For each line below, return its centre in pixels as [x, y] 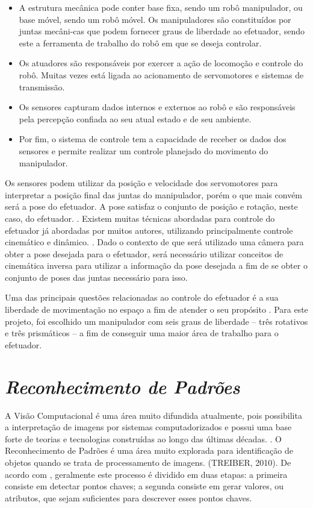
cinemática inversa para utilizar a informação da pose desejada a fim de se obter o [156, 265]
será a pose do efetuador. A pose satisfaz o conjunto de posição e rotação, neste [151, 206]
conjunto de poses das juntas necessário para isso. [96, 277]
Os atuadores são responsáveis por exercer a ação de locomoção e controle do [161, 63]
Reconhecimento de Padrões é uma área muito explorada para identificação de [149, 450]
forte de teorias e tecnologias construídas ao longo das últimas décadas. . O [143, 438]
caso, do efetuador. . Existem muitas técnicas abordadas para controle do [140, 218]
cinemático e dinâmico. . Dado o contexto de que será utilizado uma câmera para [154, 242]
